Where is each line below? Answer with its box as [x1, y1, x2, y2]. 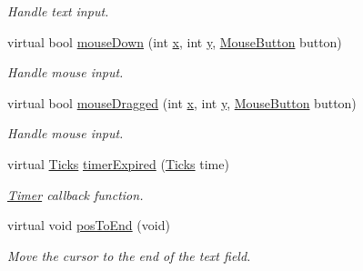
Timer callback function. [7, 185, 144, 204]
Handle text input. [7, 2, 109, 20]
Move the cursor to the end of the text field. [7, 246, 251, 265]
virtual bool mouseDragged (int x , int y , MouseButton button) [7, 93, 357, 112]
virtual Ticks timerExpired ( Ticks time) [7, 154, 229, 173]
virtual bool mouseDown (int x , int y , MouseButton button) [7, 32, 342, 51]
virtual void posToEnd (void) [7, 216, 170, 235]
